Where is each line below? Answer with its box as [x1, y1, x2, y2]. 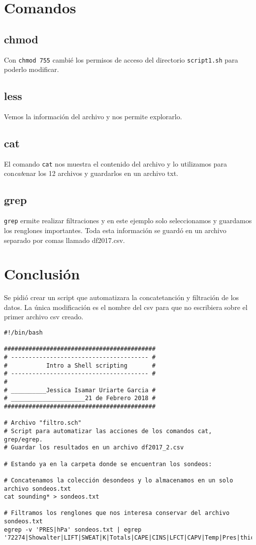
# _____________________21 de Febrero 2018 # [4, 395, 156, 402]
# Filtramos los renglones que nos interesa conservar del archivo [4, 510, 230, 517]
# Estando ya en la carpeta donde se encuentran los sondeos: [4, 460, 212, 468]
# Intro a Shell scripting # [4, 362, 156, 369]
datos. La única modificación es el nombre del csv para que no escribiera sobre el [4, 302, 248, 312]
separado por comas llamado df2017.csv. [4, 235, 125, 245]
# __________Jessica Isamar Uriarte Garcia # [4, 386, 156, 394]
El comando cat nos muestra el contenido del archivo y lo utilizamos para [4, 158, 227, 169]
